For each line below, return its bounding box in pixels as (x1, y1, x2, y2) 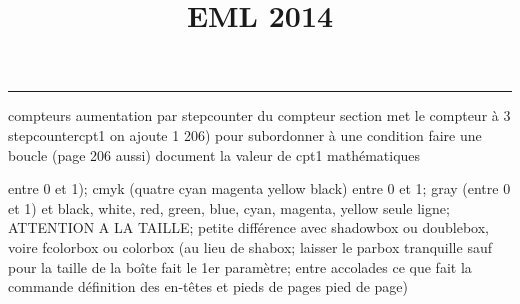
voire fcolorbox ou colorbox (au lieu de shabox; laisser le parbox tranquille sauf (8, 236, 492, 257)
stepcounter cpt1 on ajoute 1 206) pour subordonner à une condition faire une (8, 124, 482, 145)
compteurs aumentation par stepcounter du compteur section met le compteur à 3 (8, 105, 511, 126)
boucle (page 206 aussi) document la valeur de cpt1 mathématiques (8, 144, 421, 165)
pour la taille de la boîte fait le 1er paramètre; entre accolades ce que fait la (8, 256, 472, 277)
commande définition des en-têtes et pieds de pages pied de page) (8, 276, 409, 297)
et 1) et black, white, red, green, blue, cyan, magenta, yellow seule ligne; (8, 197, 450, 218)
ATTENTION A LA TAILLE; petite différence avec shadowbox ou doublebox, (8, 217, 489, 238)
